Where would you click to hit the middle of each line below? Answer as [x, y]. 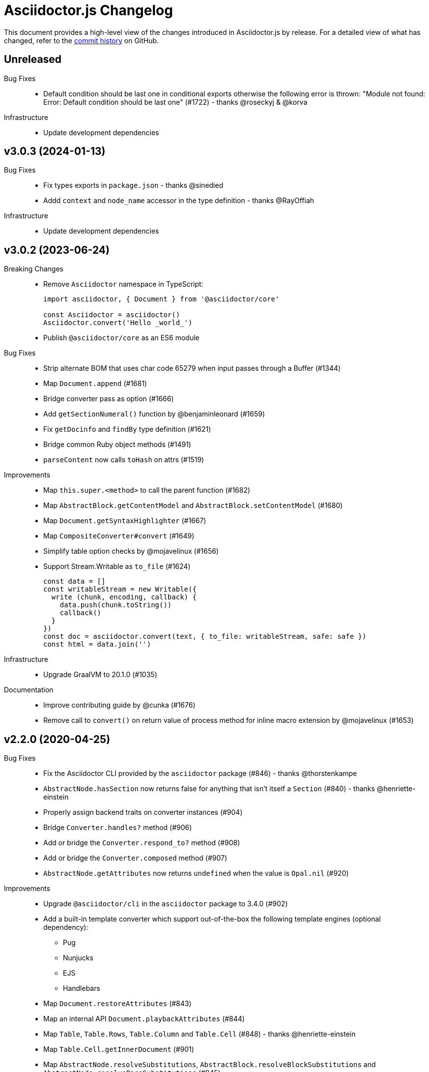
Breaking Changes [34, 269]
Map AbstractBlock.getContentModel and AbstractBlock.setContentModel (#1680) [193, 506]
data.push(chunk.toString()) [116, 605]
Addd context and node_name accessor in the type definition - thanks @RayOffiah [179, 201]
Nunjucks [78, 958]
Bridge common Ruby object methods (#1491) [117, 445]
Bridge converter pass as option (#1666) [109, 399]
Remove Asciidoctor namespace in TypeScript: [123, 284]
